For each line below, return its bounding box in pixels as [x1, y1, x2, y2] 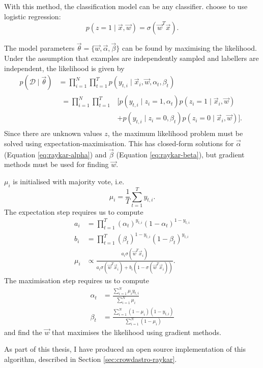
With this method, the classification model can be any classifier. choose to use [4, 1, 248, 11]
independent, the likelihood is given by [4, 62, 125, 73]
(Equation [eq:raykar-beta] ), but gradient [116, 149, 245, 159]
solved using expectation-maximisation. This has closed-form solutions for [4, 138, 234, 148]
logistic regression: [4, 11, 61, 21]
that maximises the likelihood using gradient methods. [52, 326, 221, 337]
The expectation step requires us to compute [4, 206, 143, 217]
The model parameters [4, 43, 75, 53]
